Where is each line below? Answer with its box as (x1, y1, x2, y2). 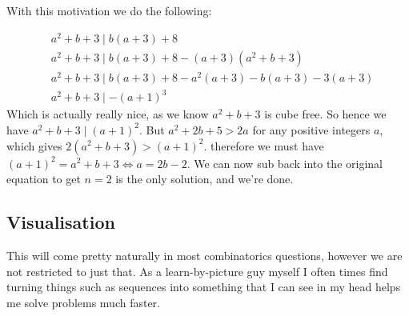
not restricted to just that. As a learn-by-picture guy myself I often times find (6, 262, 388, 279)
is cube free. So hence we (264, 106, 387, 122)
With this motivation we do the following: (6, 2, 212, 18)
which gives (6, 137, 62, 154)
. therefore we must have (203, 137, 324, 154)
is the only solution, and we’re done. (115, 170, 294, 187)
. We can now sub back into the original (186, 154, 383, 171)
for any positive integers (252, 121, 371, 138)
